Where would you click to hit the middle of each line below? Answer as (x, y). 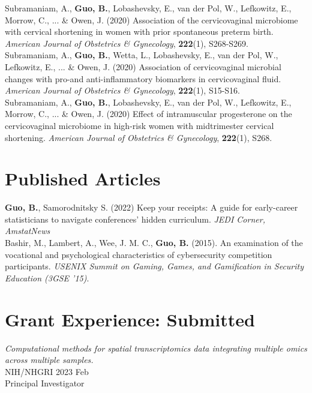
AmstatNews (28, 231)
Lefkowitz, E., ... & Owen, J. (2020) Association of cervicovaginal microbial (143, 66)
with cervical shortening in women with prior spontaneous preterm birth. (139, 31)
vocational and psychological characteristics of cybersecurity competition (139, 254)
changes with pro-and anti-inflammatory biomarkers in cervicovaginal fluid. (143, 78)
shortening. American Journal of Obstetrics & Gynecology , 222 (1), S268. (139, 137)
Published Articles (83, 178)
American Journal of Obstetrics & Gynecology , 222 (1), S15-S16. (123, 90)
